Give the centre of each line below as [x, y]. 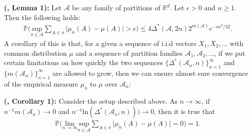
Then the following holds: [42, 17]
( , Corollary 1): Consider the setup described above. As [91, 101]
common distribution [35, 53]
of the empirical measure [41, 83]
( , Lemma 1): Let [33, 7]
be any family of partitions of [116, 7]
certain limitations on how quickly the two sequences [84, 62]
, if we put [230, 53]
